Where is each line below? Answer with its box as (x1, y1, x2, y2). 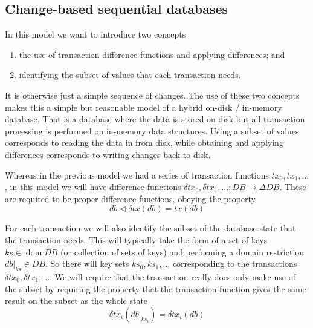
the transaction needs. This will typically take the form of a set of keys (5, 233, 268, 246)
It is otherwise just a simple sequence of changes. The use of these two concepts (5, 88, 300, 101)
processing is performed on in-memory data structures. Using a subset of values (5, 124, 299, 137)
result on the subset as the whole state (5, 294, 148, 307)
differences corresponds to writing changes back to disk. (5, 148, 211, 160)
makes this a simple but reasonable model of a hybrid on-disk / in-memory (5, 100, 282, 113)
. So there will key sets (45, 257, 129, 270)
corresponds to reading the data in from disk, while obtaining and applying (5, 136, 283, 149)
